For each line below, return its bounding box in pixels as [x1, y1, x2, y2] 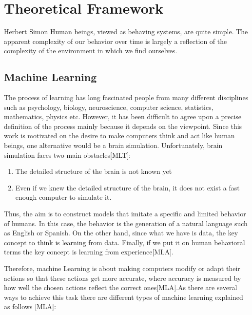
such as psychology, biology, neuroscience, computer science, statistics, [4, 102, 213, 112]
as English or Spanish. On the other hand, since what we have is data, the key [4, 228, 238, 238]
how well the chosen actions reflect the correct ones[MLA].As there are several [4, 282, 237, 293]
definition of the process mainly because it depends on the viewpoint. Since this [4, 121, 242, 131]
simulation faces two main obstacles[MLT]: [4, 149, 131, 160]
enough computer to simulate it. [15, 192, 112, 202]
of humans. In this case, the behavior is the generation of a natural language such [4, 218, 248, 228]
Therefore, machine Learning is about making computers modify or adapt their [4, 263, 240, 273]
